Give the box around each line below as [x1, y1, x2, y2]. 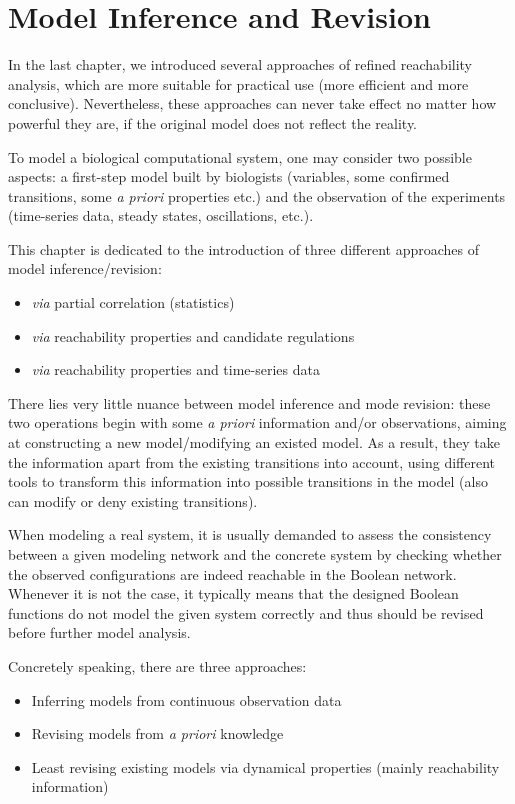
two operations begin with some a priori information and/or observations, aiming [8, 412, 507, 433]
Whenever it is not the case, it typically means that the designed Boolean [8, 583, 459, 604]
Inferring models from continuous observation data [31, 689, 342, 710]
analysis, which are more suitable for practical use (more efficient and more [8, 73, 469, 94]
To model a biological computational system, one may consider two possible [8, 146, 472, 167]
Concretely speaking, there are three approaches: [8, 655, 307, 676]
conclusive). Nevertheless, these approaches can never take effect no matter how [8, 93, 497, 114]
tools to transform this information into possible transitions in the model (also [8, 471, 488, 492]
